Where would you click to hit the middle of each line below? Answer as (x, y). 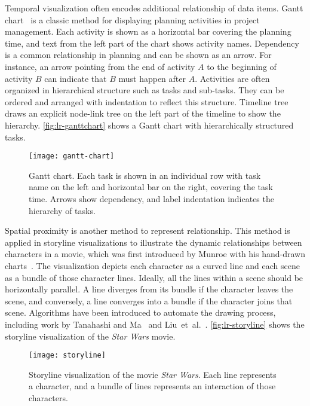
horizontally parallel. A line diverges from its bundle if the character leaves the (149, 289)
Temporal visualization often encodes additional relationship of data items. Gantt (154, 8)
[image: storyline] (67, 355)
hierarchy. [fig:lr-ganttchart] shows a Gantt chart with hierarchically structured (149, 125)
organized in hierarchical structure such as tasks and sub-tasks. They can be (145, 90)
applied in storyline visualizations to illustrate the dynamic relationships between (154, 242)
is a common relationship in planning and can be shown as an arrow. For (138, 55)
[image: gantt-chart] (72, 156)
